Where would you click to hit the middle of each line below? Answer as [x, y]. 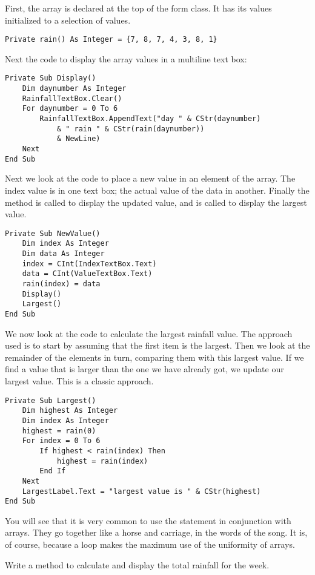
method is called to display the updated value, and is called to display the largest [156, 202]
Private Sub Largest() [51, 400]
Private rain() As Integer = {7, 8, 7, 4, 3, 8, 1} [111, 40]
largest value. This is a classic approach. [79, 381]
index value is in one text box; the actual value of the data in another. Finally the [157, 190]
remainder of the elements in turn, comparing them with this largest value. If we [154, 357]
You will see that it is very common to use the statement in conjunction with [148, 520]
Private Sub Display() [51, 78]
